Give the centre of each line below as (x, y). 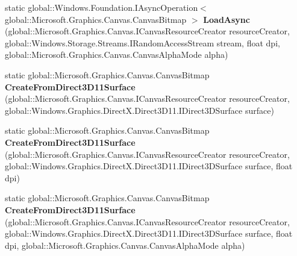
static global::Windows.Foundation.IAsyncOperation (102, 7)
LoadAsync (227, 19)
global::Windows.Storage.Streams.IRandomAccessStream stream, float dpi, (142, 42)
